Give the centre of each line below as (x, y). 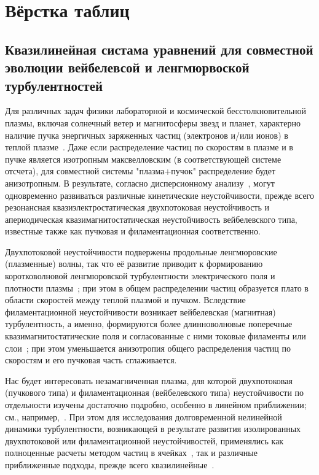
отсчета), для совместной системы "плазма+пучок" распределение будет (140, 171)
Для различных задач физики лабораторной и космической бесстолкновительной (156, 111)
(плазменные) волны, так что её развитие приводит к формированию (134, 264)
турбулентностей (54, 85)
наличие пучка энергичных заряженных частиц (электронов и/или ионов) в (147, 135)
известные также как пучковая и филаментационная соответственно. (133, 231)
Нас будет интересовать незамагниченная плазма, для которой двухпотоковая (149, 380)
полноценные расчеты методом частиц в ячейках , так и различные (131, 453)
